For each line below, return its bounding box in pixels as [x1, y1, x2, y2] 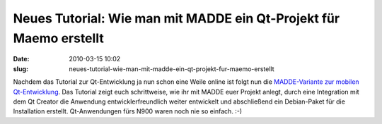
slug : [13, 64, 28, 73]
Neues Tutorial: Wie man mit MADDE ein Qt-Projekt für [13, 11, 340, 26]
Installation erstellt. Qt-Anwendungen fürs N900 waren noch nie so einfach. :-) [13, 107, 243, 116]
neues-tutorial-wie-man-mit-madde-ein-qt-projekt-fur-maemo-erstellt [69, 64, 275, 73]
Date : [13, 55, 30, 63]
